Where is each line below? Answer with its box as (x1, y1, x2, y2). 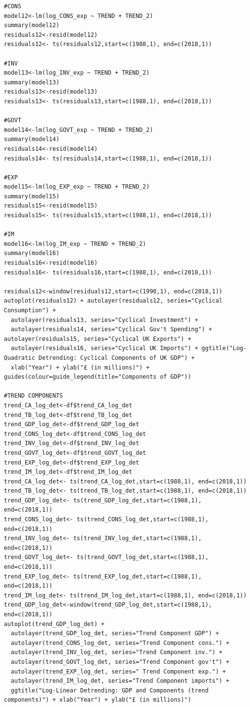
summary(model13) (4, 79, 60, 86)
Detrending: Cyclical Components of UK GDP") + (38, 354, 195, 361)
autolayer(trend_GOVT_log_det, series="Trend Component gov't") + (11, 658, 230, 665)
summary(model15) (4, 193, 60, 200)
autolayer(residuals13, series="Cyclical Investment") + (11, 316, 198, 323)
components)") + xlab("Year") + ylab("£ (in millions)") (4, 696, 191, 704)
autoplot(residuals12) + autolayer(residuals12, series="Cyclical (4, 297, 223, 305)
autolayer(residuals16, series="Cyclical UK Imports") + (11, 345, 198, 352)
